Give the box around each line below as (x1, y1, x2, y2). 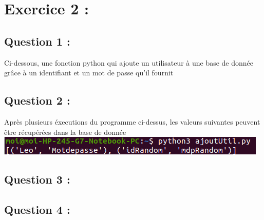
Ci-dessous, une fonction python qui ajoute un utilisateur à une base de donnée (4, 57, 254, 68)
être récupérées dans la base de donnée (4, 126, 126, 137)
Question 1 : (4, 33, 70, 49)
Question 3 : (4, 171, 70, 187)
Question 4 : (4, 201, 70, 217)
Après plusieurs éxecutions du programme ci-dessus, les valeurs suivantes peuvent (4, 116, 260, 127)
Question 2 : (4, 92, 70, 108)
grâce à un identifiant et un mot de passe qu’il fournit (4, 67, 174, 78)
